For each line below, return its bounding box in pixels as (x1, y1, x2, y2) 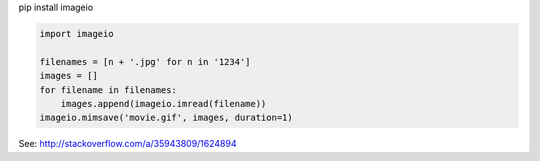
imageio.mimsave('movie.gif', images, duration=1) (39, 112, 294, 124)
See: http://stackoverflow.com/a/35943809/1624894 (18, 138, 237, 150)
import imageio (39, 28, 114, 39)
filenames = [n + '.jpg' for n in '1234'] (39, 56, 251, 67)
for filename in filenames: (39, 84, 177, 95)
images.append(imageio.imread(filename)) (60, 98, 267, 109)
